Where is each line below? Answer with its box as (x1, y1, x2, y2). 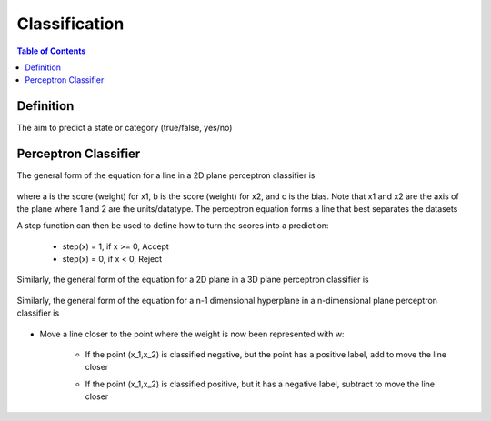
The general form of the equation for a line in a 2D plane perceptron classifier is (16, 170, 316, 181)
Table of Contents (16, 45, 86, 56)
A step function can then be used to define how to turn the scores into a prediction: (16, 220, 329, 231)
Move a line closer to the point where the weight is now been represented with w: (39, 328, 345, 339)
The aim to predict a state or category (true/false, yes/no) (16, 123, 233, 134)
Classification (16, 14, 125, 34)
